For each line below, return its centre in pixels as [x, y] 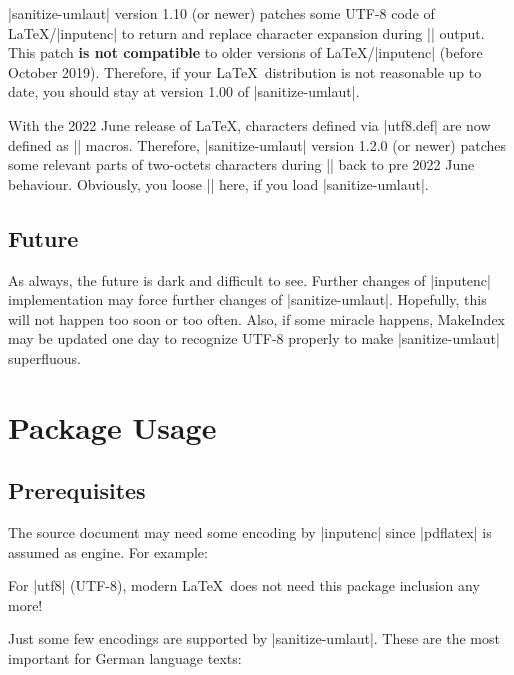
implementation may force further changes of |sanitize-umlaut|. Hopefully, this [247, 299]
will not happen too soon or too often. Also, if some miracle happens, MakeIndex [257, 318]
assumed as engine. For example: [108, 551]
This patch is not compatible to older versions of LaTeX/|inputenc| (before [245, 52]
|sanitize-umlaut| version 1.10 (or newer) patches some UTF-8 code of [221, 13]
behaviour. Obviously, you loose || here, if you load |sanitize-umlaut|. [218, 183]
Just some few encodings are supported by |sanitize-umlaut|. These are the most [254, 638]
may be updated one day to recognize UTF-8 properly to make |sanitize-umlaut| [254, 338]
